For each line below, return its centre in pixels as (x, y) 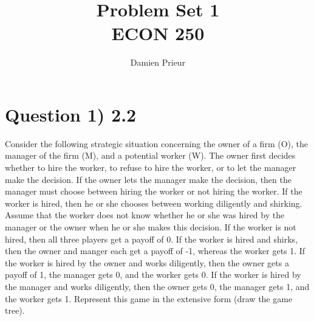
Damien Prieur (158, 62)
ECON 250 (158, 33)
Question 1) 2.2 (71, 114)
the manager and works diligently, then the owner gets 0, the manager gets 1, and (157, 286)
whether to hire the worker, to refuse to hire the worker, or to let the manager (151, 167)
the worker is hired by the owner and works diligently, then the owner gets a (147, 262)
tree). (15, 310)
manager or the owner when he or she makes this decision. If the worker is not (151, 227)
